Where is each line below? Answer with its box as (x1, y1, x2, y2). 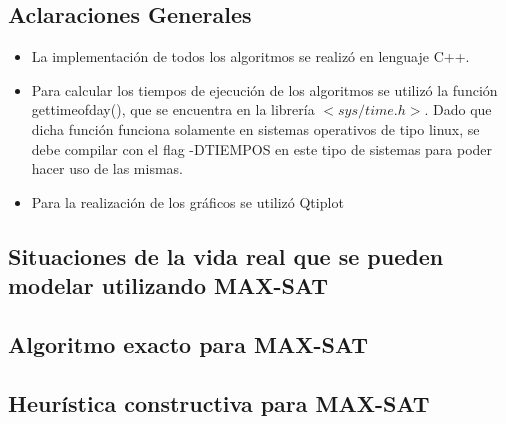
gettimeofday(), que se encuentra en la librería (31, 99, 315, 120)
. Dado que (424, 99, 492, 120)
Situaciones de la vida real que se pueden (8, 240, 444, 271)
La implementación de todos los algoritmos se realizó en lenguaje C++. (31, 46, 470, 67)
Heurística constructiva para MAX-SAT (8, 387, 430, 418)
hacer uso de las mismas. (31, 158, 183, 179)
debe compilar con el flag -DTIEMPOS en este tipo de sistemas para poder (31, 138, 493, 159)
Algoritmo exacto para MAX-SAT (8, 328, 368, 359)
